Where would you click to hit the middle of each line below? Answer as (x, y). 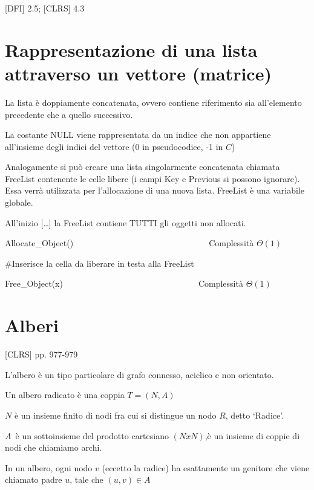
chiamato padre (34, 479)
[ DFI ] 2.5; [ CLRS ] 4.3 (45, 8)
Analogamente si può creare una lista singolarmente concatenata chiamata (142, 167)
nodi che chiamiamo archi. (54, 447)
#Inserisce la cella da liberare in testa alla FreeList (100, 263)
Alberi (32, 325)
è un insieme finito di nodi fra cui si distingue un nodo (115, 415)
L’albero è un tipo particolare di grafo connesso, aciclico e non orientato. (139, 374)
